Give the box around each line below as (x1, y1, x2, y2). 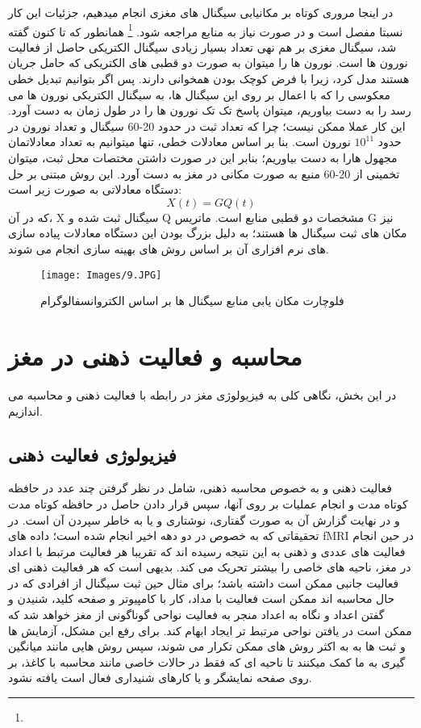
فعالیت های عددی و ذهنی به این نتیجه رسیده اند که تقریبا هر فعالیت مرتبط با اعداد (8, 542, 406, 559)
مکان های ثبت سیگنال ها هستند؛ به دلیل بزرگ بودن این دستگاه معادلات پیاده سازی (8, 224, 407, 241)
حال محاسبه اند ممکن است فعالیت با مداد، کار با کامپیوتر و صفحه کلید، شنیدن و (8, 590, 395, 607)
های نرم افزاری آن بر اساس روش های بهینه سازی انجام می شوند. (8, 240, 329, 257)
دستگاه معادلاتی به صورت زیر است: (8, 181, 182, 198)
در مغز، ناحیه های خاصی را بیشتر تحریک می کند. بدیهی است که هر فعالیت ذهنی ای (8, 559, 411, 575)
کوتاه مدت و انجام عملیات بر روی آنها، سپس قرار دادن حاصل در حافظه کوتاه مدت (8, 495, 408, 512)
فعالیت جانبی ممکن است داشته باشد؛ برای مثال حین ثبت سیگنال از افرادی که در (8, 574, 399, 591)
